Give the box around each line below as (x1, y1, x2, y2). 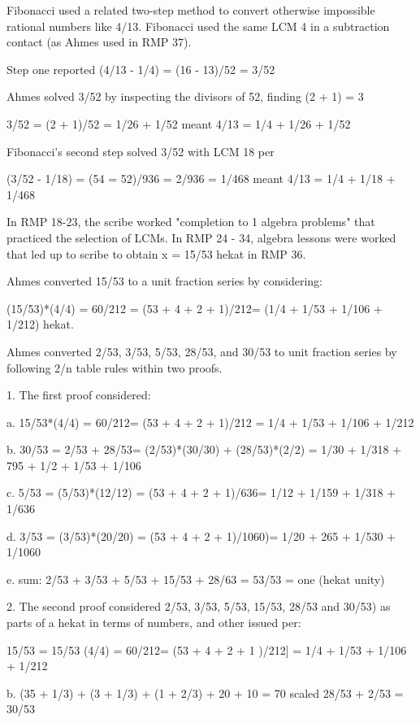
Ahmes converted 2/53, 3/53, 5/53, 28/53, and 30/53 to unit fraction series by (6, 342, 397, 359)
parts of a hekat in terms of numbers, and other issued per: (6, 614, 301, 631)
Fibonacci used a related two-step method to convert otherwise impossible (6, 2, 375, 18)
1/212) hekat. (6, 316, 74, 333)
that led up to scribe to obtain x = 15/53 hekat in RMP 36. (6, 245, 306, 262)
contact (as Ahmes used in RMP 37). (6, 33, 192, 50)
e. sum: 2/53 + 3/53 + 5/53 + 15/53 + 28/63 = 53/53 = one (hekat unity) (6, 570, 385, 587)
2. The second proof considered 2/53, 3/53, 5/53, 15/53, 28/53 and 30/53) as (6, 598, 391, 615)
